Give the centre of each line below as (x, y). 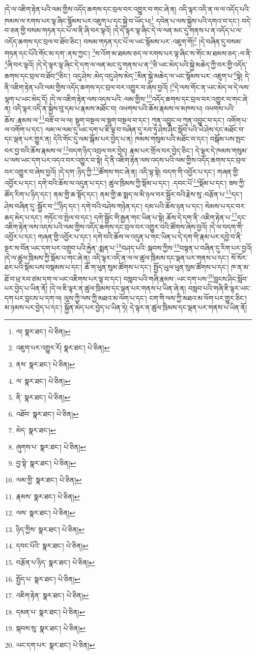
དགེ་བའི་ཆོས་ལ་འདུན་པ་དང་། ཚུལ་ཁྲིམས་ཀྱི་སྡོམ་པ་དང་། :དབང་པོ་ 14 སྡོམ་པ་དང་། (132, 182)
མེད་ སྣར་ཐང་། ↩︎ (36, 430)
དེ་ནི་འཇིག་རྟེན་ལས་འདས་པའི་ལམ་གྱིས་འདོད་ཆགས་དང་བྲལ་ (175, 160)
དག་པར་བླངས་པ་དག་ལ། (33, 298)
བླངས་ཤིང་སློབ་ (231, 278)
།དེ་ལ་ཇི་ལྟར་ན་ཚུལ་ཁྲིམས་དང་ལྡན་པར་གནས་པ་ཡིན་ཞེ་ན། (118, 288)
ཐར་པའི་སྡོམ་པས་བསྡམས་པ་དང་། (43, 267)
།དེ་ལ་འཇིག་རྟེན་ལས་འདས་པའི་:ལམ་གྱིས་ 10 (101, 98)
